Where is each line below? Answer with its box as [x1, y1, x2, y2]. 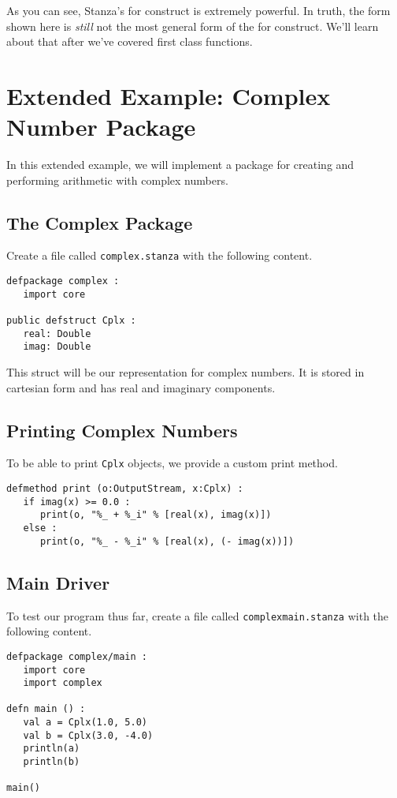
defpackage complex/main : [6, 650, 147, 662]
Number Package [6, 111, 196, 143]
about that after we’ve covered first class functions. [6, 33, 253, 50]
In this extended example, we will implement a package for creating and [6, 156, 354, 173]
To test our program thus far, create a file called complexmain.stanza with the [6, 607, 389, 624]
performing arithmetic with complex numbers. [6, 171, 228, 188]
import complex [23, 677, 102, 689]
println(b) [23, 756, 80, 768]
